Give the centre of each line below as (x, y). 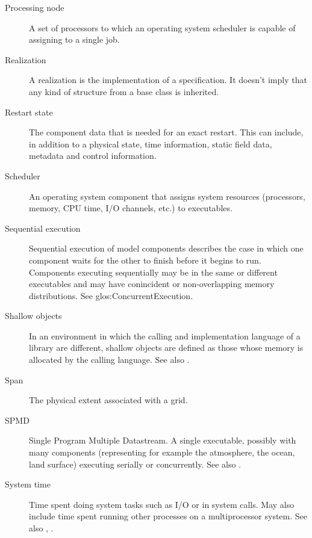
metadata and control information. (93, 156)
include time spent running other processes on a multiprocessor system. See (168, 516)
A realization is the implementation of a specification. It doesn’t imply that (168, 80)
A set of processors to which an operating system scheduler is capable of (162, 27)
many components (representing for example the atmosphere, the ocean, (162, 452)
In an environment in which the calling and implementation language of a (165, 335)
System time (28, 484)
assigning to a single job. (74, 39)
